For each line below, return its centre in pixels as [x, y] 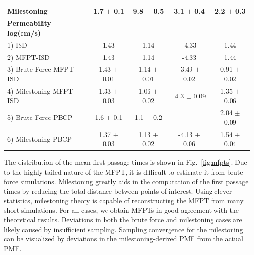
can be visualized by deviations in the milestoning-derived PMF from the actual [124, 239]
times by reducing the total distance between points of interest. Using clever [118, 191]
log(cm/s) [24, 32]
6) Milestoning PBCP [40, 139]
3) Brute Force [29, 69]
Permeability [29, 23]
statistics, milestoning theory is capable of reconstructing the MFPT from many [124, 200]
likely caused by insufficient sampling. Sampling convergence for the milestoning [124, 229]
